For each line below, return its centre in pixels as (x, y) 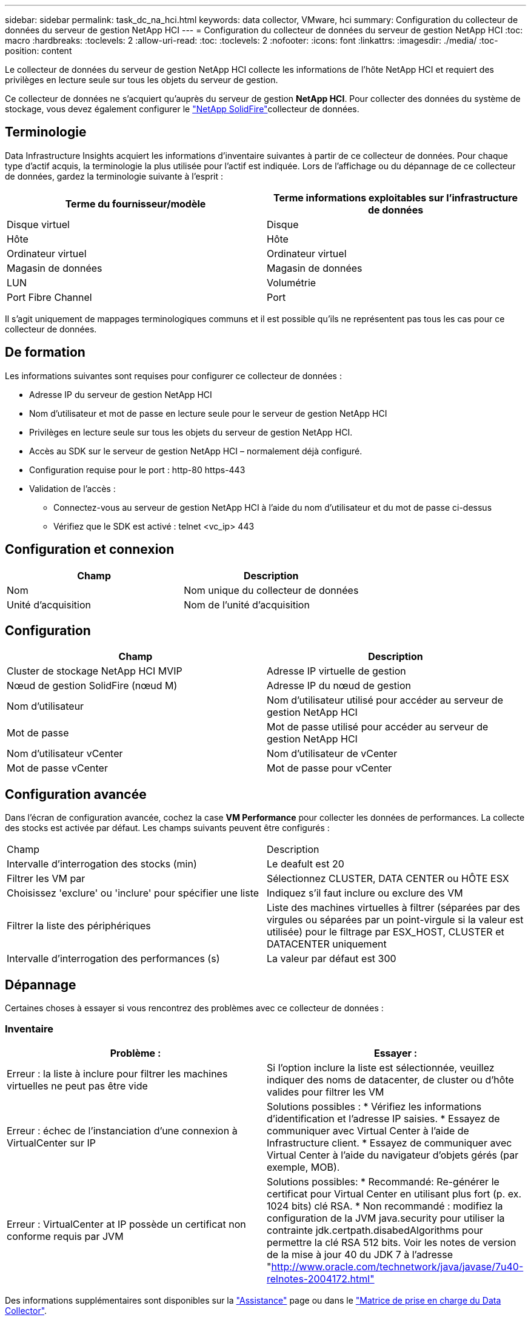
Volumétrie (292, 282)
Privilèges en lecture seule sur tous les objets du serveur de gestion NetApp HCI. (191, 432)
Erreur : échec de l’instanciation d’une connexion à (122, 1130)
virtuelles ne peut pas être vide (77, 1086)
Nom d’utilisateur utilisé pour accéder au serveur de (385, 700)
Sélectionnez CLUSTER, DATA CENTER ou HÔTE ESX (388, 879)
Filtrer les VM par (46, 879)
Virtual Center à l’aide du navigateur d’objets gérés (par (393, 1155)
